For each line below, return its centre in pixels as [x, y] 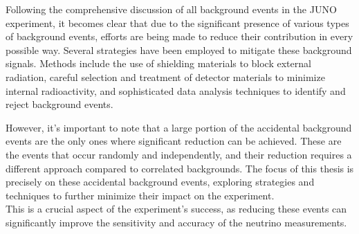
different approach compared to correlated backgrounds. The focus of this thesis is [180, 168]
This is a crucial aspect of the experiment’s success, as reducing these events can [176, 209]
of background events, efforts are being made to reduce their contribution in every [179, 36]
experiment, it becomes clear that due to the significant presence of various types [177, 22]
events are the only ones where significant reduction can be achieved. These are [174, 141]
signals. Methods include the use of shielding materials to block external [158, 63]
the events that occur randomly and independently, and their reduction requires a [179, 154]
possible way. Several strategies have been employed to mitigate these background [179, 49]
